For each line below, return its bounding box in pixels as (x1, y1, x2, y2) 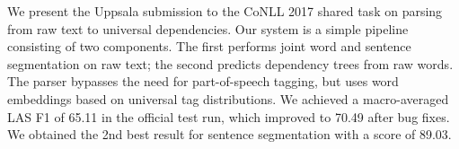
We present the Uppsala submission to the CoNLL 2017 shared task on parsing (7, 2, 443, 20)
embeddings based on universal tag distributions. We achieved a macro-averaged (7, 89, 449, 108)
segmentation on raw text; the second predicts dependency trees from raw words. (7, 54, 454, 73)
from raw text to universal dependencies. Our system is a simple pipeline (7, 19, 409, 38)
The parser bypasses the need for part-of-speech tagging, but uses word (7, 72, 399, 91)
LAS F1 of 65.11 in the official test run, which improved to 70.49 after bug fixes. (7, 107, 450, 126)
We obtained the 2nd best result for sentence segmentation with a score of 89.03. (7, 125, 452, 144)
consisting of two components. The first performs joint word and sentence (7, 37, 411, 56)
